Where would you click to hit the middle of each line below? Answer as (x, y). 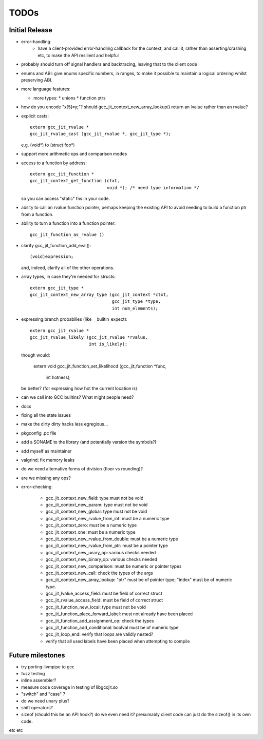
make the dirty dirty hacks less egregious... (65, 424)
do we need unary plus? (45, 701)
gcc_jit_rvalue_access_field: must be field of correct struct (104, 600)
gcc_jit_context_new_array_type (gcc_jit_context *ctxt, (99, 295)
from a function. (37, 214)
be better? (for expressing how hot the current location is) (79, 388)
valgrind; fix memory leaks (48, 460)
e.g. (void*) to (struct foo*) (48, 145)
